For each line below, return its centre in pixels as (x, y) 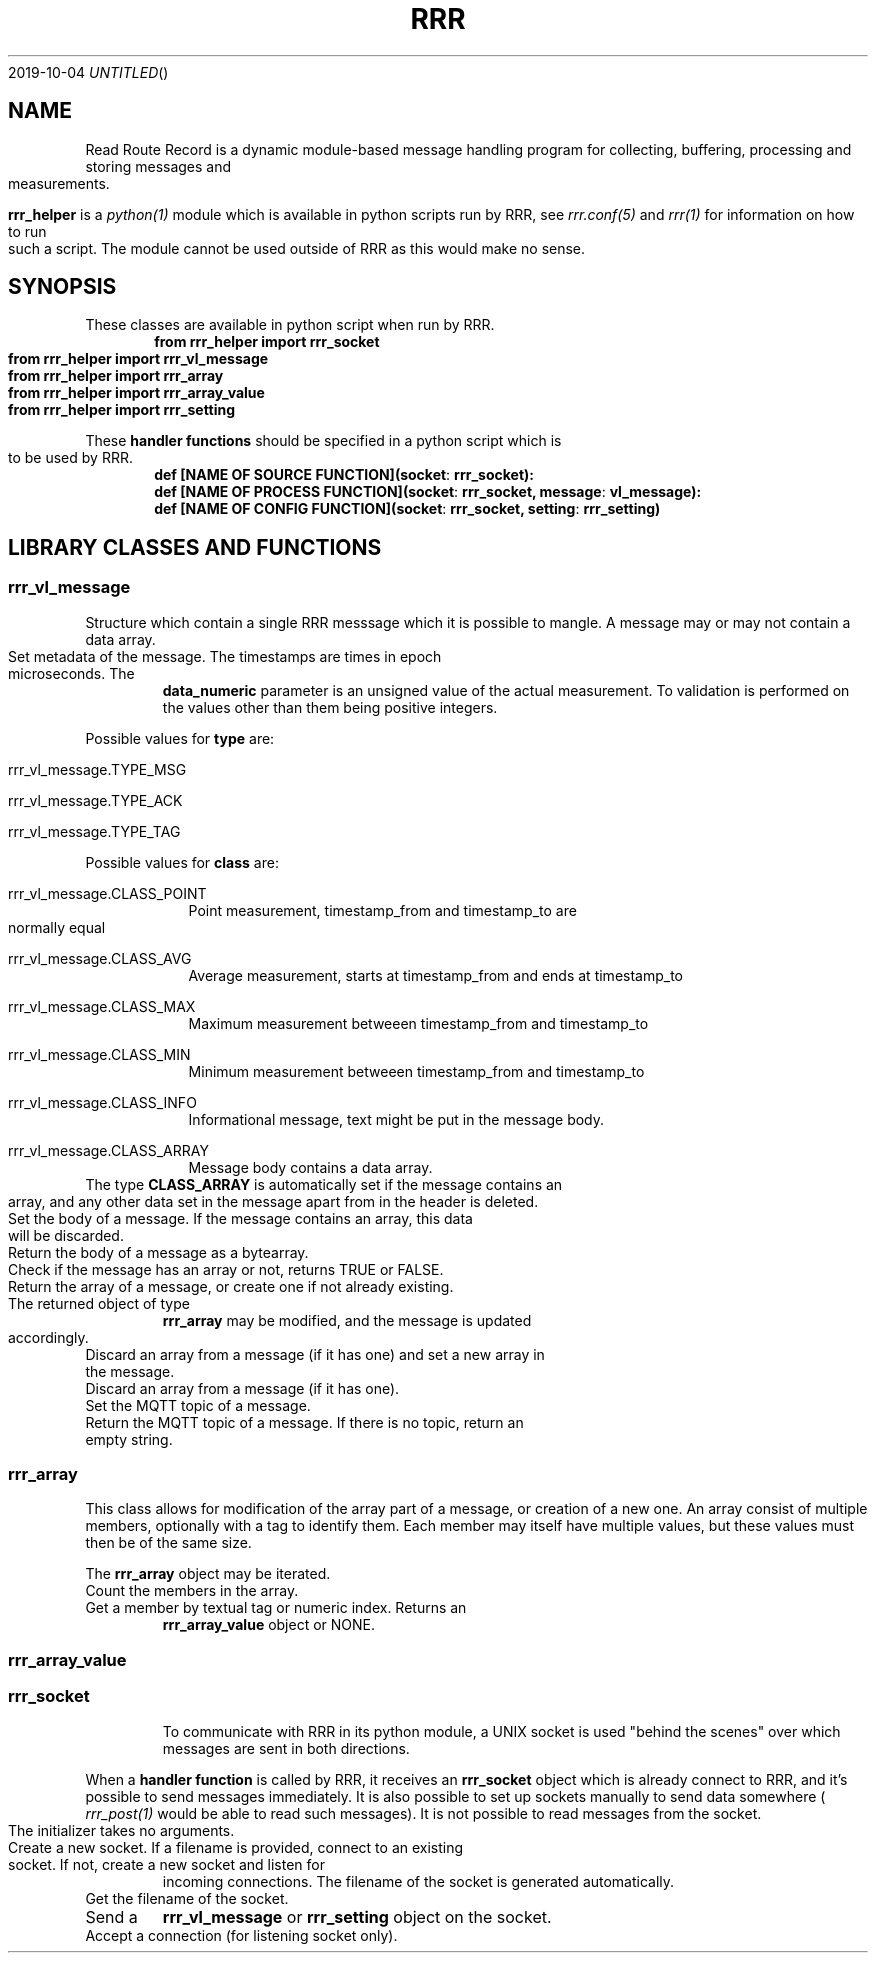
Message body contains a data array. (310, 1167)
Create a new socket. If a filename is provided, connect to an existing (236, 1847)
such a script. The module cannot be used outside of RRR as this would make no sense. (297, 248)
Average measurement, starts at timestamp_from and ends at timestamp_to (435, 975)
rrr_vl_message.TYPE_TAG (94, 831)
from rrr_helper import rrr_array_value (136, 393)
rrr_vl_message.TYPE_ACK (95, 800)
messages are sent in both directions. (286, 1748)
